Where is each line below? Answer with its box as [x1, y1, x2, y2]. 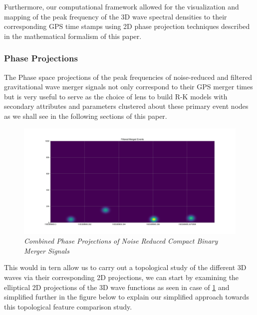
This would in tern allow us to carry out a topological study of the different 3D [4, 262, 247, 273]
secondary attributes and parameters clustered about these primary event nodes [4, 101, 249, 111]
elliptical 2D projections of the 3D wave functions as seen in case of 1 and [4, 282, 230, 292]
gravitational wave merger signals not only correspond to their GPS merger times [4, 81, 253, 92]
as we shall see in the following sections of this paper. [4, 110, 167, 121]
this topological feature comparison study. [4, 301, 132, 312]
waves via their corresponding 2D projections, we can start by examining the [4, 272, 239, 282]
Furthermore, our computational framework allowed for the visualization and [4, 1, 239, 11]
